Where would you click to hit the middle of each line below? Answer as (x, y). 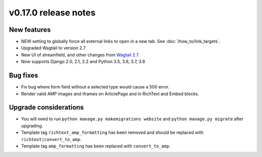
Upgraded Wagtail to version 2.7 (53, 48)
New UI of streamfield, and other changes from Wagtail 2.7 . (80, 55)
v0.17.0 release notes (52, 13)
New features (30, 30)
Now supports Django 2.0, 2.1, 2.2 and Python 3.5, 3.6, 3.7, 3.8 (83, 62)
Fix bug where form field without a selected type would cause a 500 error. (95, 87)
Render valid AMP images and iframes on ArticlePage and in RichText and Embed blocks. (110, 94)
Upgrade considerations (47, 107)
